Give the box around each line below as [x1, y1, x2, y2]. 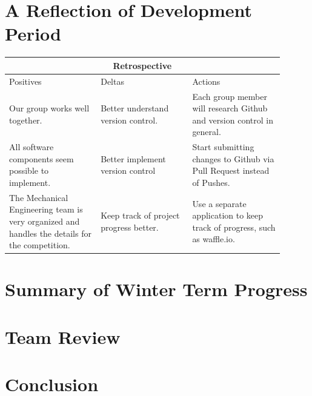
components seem [9, 152, 74, 165]
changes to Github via [192, 152, 274, 165]
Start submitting [192, 140, 254, 153]
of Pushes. [192, 176, 230, 188]
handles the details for [9, 226, 91, 239]
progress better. [101, 220, 159, 233]
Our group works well [9, 102, 90, 114]
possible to [9, 164, 49, 177]
